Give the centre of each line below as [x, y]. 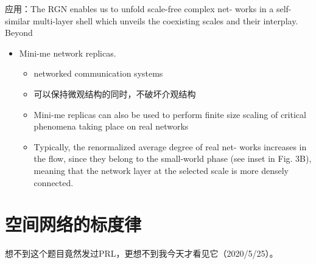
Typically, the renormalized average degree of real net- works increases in [170, 146]
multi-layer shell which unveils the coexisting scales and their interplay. [166, 20]
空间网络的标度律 [73, 224]
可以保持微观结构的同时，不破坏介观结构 [115, 93]
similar [18, 20]
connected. [54, 182]
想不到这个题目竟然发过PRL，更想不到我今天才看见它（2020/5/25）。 [142, 253]
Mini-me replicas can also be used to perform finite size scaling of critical [170, 114]
